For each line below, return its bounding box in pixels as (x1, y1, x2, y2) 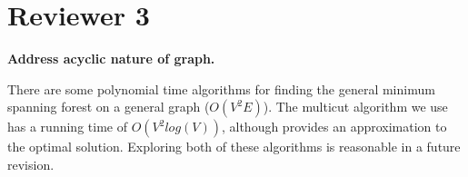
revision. (7, 154, 55, 173)
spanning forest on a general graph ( (7, 97, 210, 116)
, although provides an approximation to (221, 117, 447, 136)
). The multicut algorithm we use (263, 97, 448, 116)
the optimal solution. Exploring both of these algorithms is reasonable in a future (7, 137, 461, 156)
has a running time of (7, 117, 127, 136)
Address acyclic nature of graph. (7, 49, 215, 68)
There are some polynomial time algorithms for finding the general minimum (7, 79, 435, 98)
